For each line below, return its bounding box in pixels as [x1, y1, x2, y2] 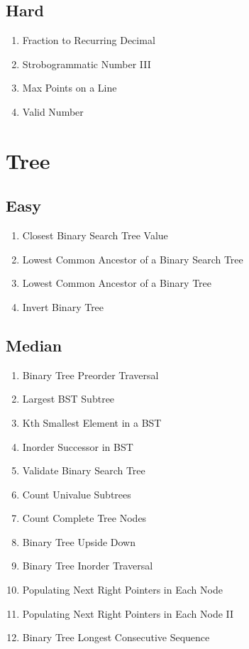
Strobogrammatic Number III [22, 56, 151, 71]
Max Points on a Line [22, 80, 117, 95]
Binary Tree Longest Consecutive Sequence [22, 630, 210, 645]
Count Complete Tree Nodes [22, 511, 147, 525]
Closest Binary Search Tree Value [22, 228, 168, 243]
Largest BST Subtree [22, 391, 115, 406]
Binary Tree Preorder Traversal [22, 367, 159, 382]
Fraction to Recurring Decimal [22, 33, 155, 48]
